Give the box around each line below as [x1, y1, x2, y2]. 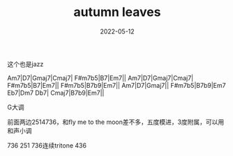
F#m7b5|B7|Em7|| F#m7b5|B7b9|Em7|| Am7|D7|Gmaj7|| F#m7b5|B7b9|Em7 [7, 81, 226, 89]
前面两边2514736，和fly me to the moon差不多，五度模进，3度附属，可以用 [7, 118, 225, 126]
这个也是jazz [7, 60, 44, 68]
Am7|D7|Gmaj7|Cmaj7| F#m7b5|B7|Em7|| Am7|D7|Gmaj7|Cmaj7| [7, 74, 194, 82]
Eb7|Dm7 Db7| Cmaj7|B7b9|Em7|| [7, 88, 105, 97]
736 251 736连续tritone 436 [7, 141, 87, 150]
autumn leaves [73, 4, 161, 20]
